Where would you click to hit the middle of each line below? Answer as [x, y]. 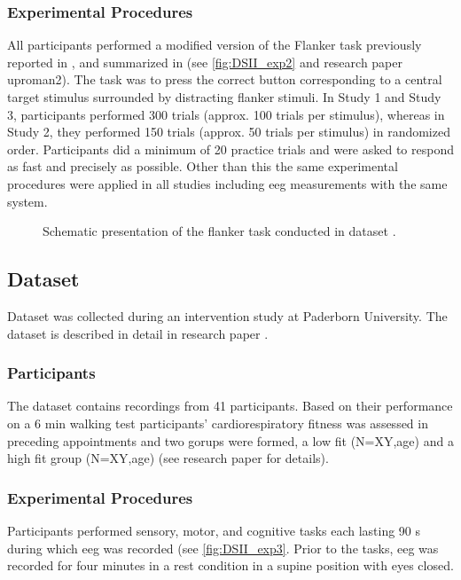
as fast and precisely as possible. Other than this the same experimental [203, 166]
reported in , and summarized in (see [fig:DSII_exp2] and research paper [205, 62]
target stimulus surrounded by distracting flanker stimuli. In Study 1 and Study [224, 97]
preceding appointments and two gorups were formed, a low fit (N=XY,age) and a [230, 440]
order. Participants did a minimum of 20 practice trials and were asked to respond [230, 149]
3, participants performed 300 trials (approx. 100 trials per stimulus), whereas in [226, 114]
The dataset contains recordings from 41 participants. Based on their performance [230, 406]
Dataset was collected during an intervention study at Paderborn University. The [227, 315]
